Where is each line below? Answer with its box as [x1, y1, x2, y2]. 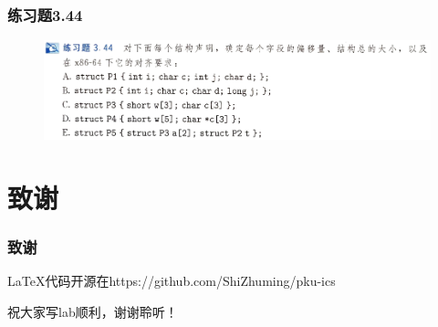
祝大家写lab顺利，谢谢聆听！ [7, 301, 178, 321]
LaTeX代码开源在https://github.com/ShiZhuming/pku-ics [7, 271, 336, 290]
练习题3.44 [7, 3, 83, 26]
